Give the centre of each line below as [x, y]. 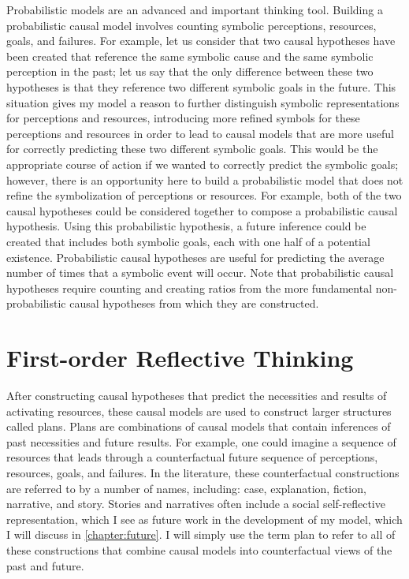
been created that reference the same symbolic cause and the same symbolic [190, 56]
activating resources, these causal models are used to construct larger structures [199, 411]
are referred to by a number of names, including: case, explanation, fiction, [186, 488]
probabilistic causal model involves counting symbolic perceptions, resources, [191, 25]
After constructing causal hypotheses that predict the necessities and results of [197, 395]
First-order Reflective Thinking [180, 358]
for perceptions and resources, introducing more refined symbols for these [183, 118]
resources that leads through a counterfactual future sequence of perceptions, [192, 457]
